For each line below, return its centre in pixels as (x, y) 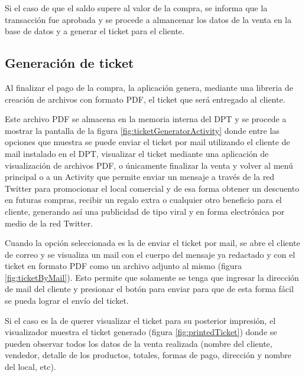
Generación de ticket (69, 63)
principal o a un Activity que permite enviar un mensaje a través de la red (140, 177)
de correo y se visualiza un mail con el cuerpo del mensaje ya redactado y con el (150, 254)
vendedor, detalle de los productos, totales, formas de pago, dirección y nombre (148, 355)
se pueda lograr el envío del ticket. (67, 301)
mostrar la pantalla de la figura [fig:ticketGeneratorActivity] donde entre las (142, 130)
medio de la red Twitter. (49, 223)
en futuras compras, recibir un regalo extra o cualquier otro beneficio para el (143, 200)
